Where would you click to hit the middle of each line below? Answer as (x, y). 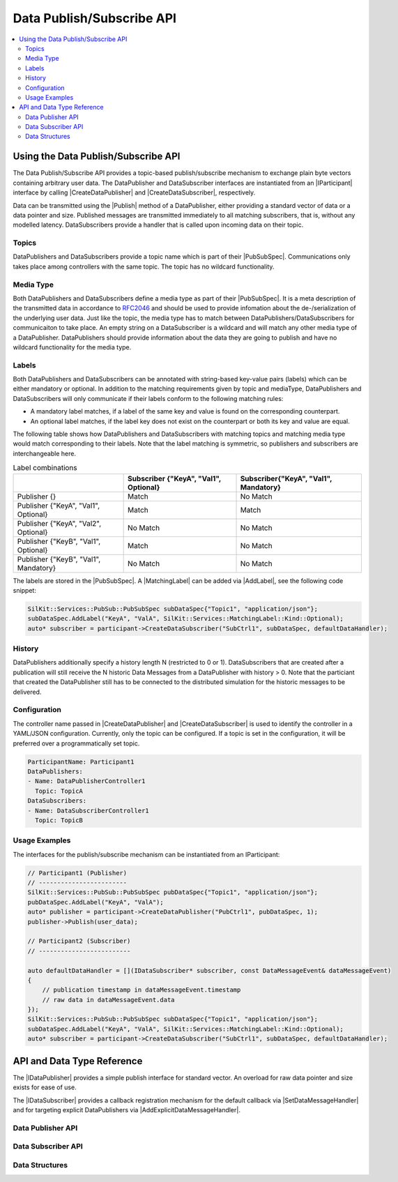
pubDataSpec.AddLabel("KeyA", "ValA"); (95, 902)
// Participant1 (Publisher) (77, 873)
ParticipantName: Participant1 (81, 762)
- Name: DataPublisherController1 (86, 781)
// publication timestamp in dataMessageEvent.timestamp (141, 990)
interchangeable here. (45, 453)
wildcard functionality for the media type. (72, 347)
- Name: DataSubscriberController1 (88, 810)
